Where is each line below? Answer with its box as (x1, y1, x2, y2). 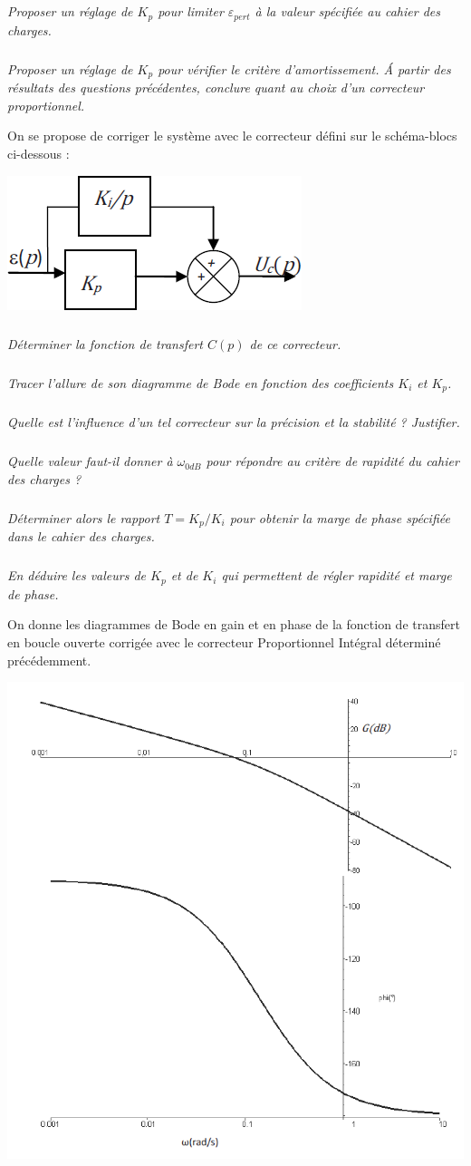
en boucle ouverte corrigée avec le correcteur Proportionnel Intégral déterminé (7, 632, 441, 651)
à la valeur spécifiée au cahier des (255, 2, 440, 21)
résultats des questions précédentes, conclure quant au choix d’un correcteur (7, 78, 425, 97)
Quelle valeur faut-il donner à (7, 452, 173, 471)
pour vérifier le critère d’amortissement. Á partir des (158, 59, 451, 78)
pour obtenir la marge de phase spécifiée (229, 508, 450, 527)
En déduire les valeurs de (7, 566, 147, 585)
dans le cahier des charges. (7, 527, 155, 546)
